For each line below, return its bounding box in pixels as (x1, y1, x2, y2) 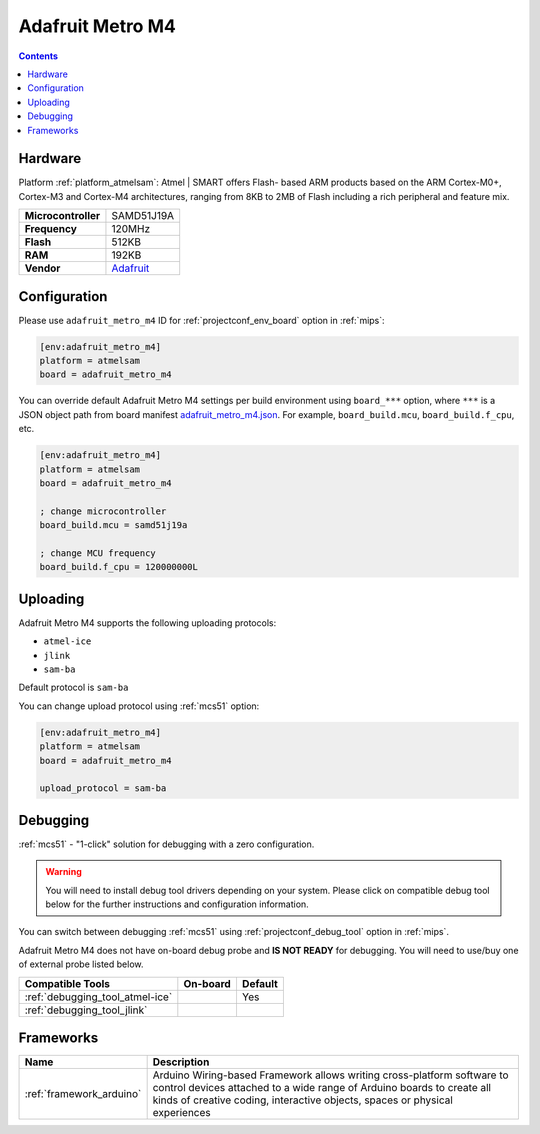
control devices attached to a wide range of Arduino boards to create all (152, 1081, 492, 1095)
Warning (45, 866, 82, 878)
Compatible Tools (24, 976, 110, 990)
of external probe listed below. (18, 958, 144, 970)
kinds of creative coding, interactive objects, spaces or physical (152, 1093, 454, 1107)
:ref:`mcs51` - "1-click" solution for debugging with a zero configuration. (18, 838, 315, 850)
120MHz (111, 222, 151, 236)
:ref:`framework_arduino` (24, 1087, 142, 1101)
